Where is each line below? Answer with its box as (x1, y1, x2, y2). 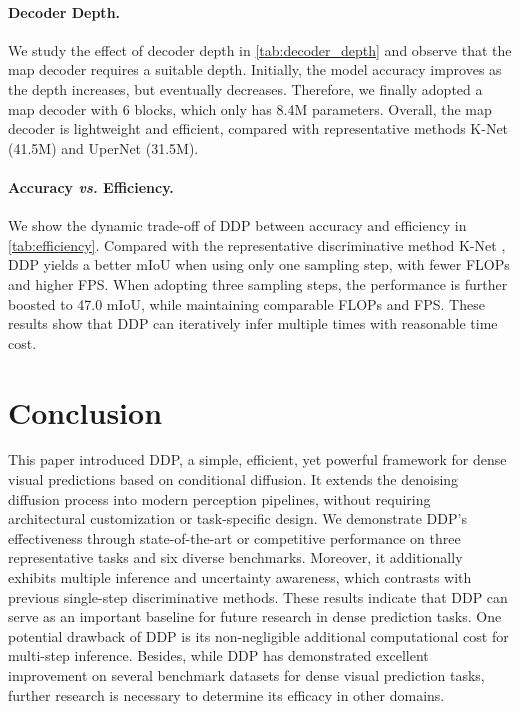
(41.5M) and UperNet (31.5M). (8, 137, 199, 158)
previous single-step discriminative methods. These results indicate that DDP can (8, 586, 508, 607)
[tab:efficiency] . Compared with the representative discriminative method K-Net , (8, 234, 506, 255)
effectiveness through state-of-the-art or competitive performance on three (8, 527, 461, 548)
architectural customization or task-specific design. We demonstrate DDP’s (8, 508, 467, 529)
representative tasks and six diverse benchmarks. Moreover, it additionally (8, 547, 463, 568)
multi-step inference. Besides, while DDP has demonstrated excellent (8, 645, 429, 666)
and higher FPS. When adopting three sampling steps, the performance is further (8, 273, 508, 294)
